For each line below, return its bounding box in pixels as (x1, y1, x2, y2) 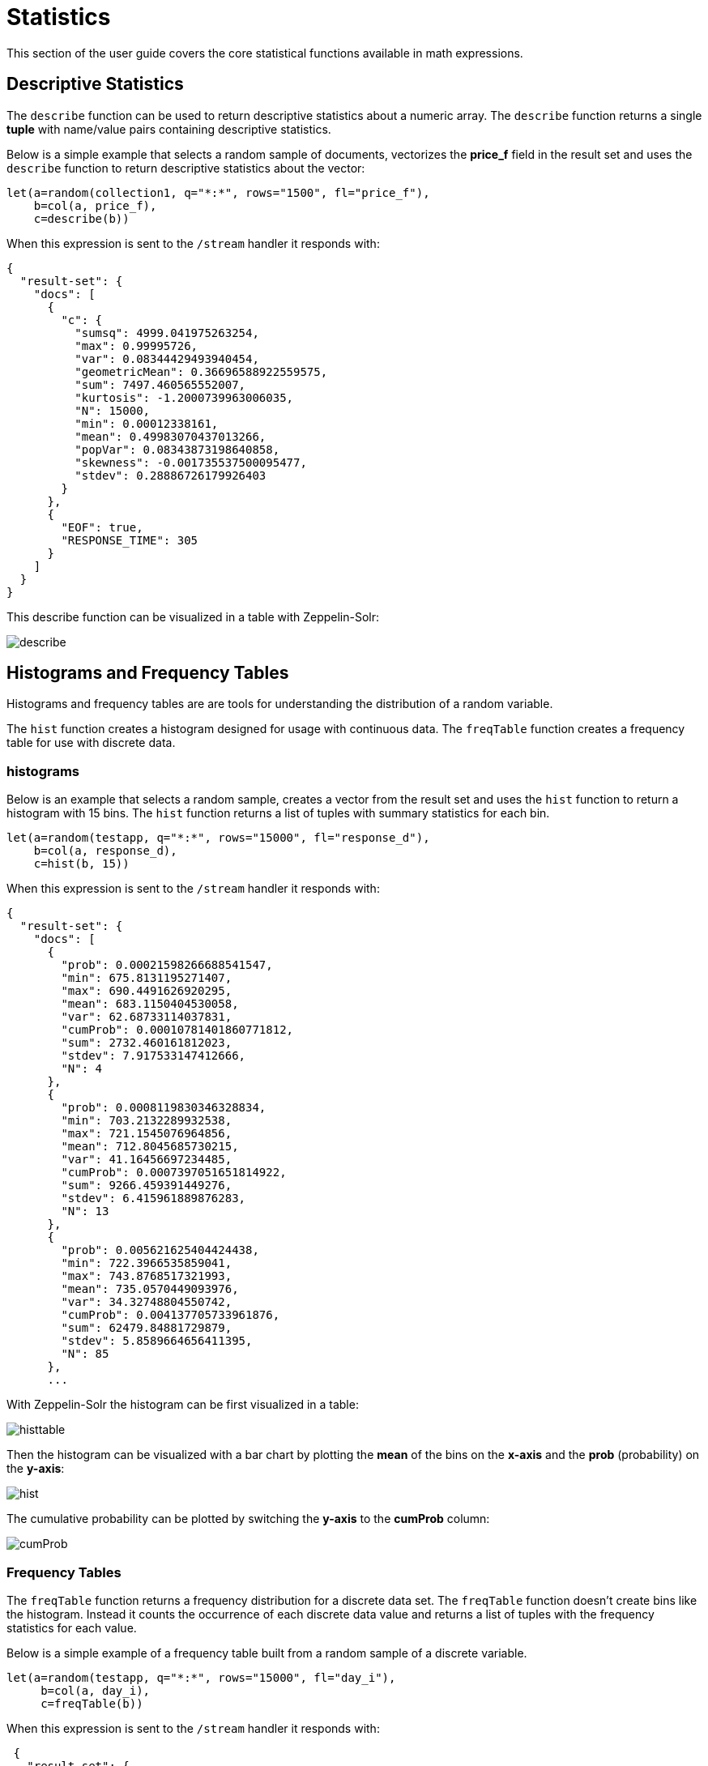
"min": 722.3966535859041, (61, 1256, 232, 1270)
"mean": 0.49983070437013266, (75, 429, 267, 443)
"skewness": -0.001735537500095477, (75, 455, 307, 469)
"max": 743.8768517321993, (61, 1269, 232, 1283)
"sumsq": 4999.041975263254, (75, 326, 259, 339)
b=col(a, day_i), (41, 1683, 151, 1697)
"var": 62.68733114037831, (61, 1010, 232, 1024)
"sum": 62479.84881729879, (61, 1321, 232, 1335)
